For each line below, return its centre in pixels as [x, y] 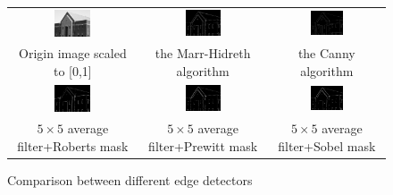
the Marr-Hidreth [203, 53]
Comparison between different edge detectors [130, 180]
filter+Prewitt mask [203, 146]
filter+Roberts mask [73, 146]
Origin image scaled [73, 53]
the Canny [326, 53]
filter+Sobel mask [327, 146]
